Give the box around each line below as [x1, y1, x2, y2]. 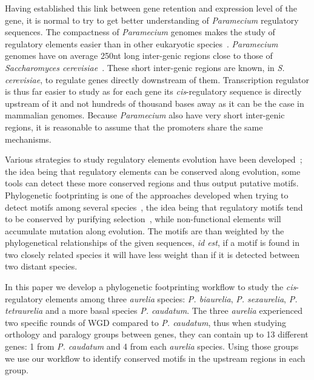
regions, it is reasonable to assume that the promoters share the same [5, 120, 263, 133]
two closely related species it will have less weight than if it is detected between [5, 248, 300, 260]
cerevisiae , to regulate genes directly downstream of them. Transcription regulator [5, 73, 309, 86]
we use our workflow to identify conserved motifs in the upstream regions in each [5, 351, 306, 364]
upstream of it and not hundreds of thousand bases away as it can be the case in [5, 97, 304, 109]
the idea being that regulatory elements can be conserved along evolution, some [5, 165, 301, 177]
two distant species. [5, 260, 78, 273]
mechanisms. [5, 132, 52, 145]
